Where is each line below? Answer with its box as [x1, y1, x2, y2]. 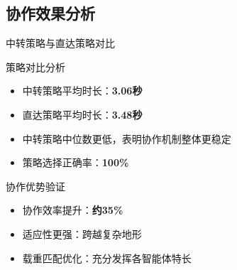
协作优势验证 [6, 178, 65, 193]
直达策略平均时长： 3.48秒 [22, 107, 143, 121]
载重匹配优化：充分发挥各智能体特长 [22, 250, 192, 265]
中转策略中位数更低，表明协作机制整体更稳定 [22, 131, 231, 146]
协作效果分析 [6, 2, 95, 24]
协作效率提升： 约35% [22, 202, 123, 217]
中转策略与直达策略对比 [6, 36, 115, 50]
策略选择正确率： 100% [22, 155, 129, 170]
